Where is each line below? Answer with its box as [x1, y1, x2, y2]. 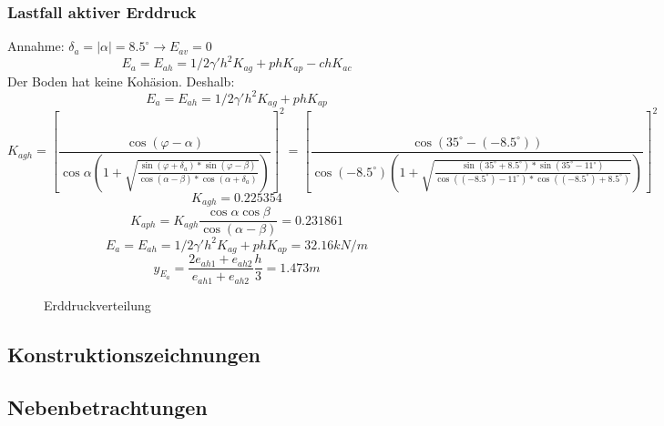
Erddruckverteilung [44, 295, 151, 314]
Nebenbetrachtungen [7, 393, 208, 421]
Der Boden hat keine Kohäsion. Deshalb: [7, 71, 235, 90]
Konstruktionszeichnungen [7, 340, 261, 368]
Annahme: [7, 36, 65, 56]
